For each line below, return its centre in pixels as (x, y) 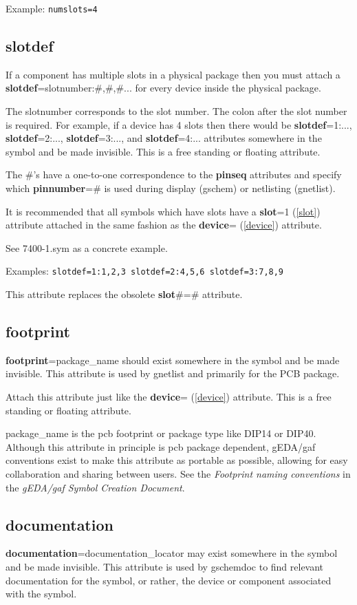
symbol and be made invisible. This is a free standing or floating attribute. (163, 151)
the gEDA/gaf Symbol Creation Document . (95, 487)
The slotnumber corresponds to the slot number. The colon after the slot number (176, 111)
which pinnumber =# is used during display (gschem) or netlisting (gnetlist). (171, 188)
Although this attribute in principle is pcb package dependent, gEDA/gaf (161, 446)
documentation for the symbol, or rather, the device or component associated (169, 580)
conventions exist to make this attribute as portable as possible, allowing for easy (177, 460)
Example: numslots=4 (52, 8)
